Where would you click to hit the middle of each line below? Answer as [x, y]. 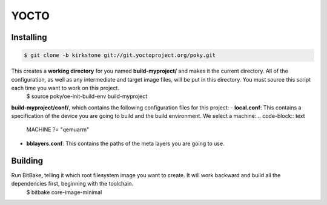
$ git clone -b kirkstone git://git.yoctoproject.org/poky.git [120, 55]
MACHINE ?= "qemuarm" [58, 129]
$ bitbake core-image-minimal [64, 192]
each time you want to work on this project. [65, 88]
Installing [29, 37]
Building [27, 161]
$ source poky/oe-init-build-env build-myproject [87, 96]
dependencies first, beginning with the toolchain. [72, 184]
